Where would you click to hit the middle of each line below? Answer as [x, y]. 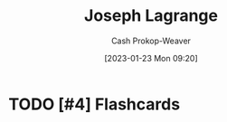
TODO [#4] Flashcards [95, 104]
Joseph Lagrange [151, 16]
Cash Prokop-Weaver [151, 41]
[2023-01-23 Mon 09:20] [151, 58]
